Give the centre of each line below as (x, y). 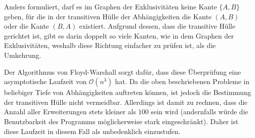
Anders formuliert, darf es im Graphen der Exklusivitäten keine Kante (110, 6)
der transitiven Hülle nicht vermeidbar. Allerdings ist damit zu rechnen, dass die (126, 102)
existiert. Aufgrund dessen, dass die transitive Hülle (157, 26)
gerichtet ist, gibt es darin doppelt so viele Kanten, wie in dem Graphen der (119, 35)
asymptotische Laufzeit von (45, 81)
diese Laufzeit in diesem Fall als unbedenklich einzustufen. (92, 131)
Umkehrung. (23, 55)
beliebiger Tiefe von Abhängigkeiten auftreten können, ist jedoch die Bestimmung (128, 92)
